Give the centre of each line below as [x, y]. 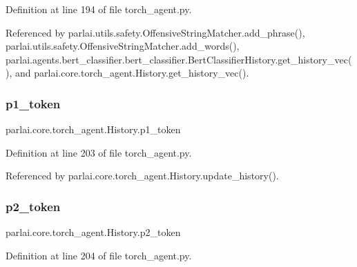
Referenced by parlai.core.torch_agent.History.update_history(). [142, 176]
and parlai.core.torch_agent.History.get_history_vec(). [132, 73]
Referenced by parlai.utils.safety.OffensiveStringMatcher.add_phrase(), [155, 32]
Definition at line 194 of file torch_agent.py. [99, 9]
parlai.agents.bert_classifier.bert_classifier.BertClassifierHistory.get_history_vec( [179, 59]
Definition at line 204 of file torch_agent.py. [99, 255]
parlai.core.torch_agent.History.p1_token [93, 129]
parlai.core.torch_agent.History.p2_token [93, 232]
